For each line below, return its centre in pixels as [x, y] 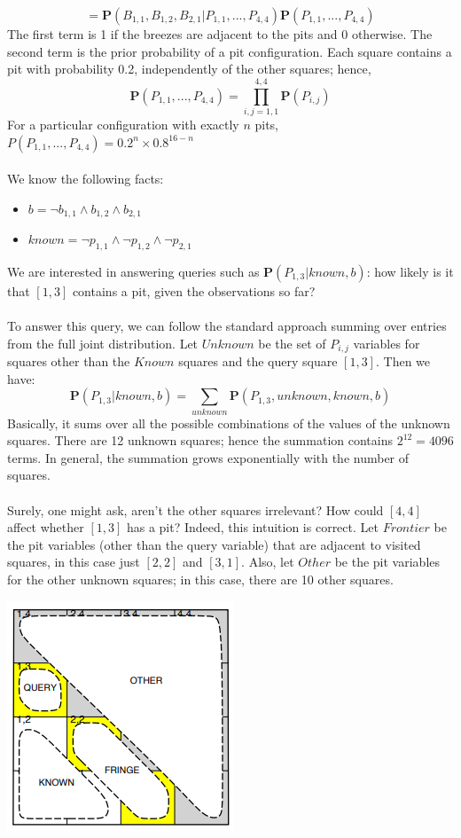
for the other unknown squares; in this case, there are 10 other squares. [200, 580]
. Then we [403, 361]
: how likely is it [410, 271]
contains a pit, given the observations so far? [194, 290]
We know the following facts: [86, 179]
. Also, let [268, 562]
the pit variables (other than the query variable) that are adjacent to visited [214, 544]
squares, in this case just [74, 562]
